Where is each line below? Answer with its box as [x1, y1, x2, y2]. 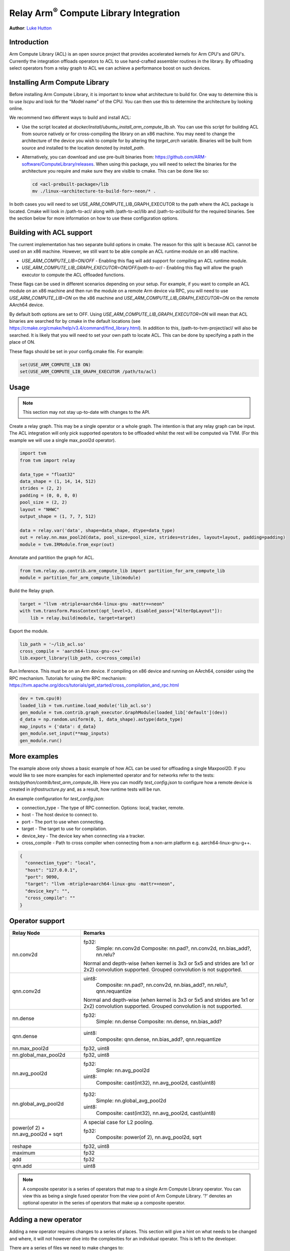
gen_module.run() [19, 738, 62, 743]
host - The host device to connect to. [21, 812, 98, 818]
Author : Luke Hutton [9, 25, 52, 31]
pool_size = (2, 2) [19, 499, 67, 505]
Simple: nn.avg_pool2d [95, 1067, 150, 1074]
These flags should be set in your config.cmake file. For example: [9, 348, 144, 354]
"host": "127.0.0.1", [25, 867, 78, 873]
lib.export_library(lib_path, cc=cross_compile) [19, 656, 141, 661]
